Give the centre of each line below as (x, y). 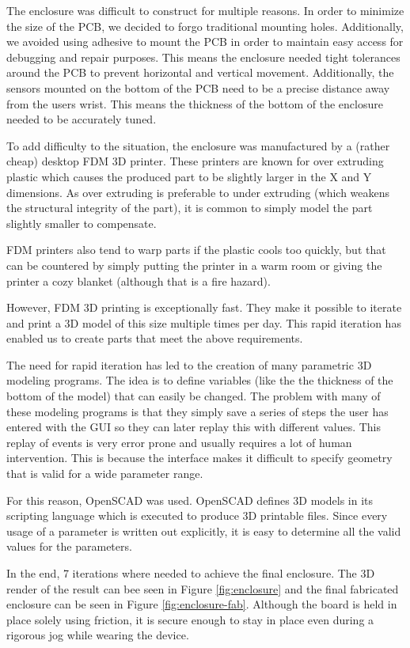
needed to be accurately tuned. (82, 119)
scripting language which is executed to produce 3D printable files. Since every (197, 515)
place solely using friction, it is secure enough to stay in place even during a (190, 619)
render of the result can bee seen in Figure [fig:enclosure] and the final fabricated (203, 588)
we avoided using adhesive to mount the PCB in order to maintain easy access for (205, 42)
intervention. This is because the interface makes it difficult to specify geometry (199, 458)
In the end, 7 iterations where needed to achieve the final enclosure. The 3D (191, 573)
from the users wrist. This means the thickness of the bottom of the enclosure (195, 103)
